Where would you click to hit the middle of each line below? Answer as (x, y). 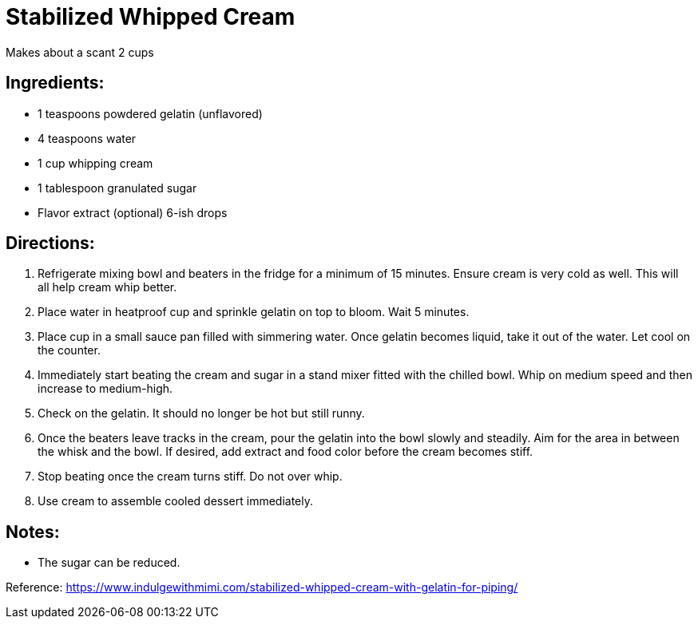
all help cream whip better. (107, 287)
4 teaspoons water (87, 138)
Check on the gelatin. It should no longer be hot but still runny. (201, 413)
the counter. (69, 350)
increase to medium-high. (105, 389)
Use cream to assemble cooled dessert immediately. (175, 501)
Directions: (50, 243)
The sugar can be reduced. (109, 563)
